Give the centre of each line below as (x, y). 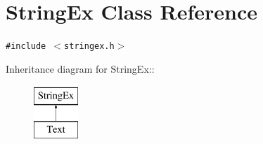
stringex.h (89, 46)
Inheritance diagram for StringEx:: (80, 68)
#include (26, 46)
